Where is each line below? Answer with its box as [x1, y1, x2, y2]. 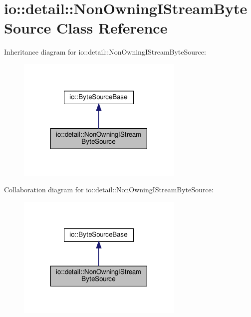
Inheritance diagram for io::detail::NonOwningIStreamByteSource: [4, 47, 206, 57]
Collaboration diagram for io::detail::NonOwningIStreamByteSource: [4, 184, 214, 195]
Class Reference [56, 18, 168, 38]
